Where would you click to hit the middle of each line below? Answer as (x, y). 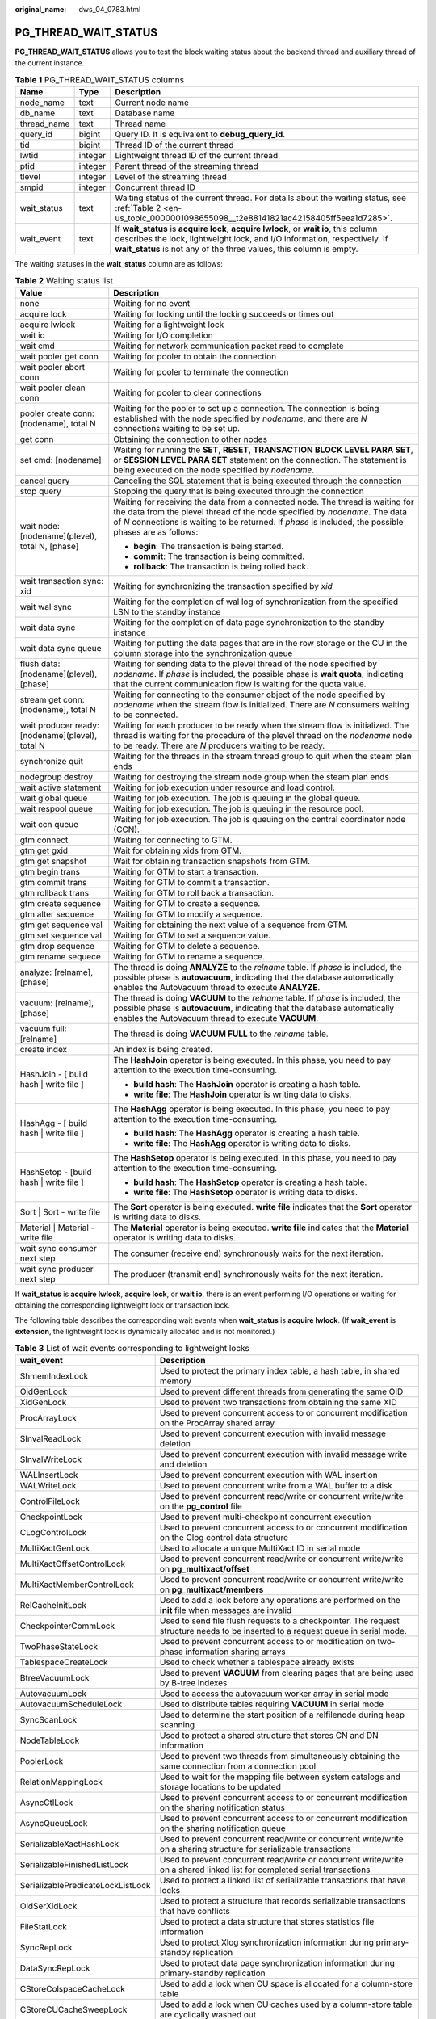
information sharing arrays (235, 1652)
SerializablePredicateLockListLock (85, 1885)
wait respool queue (56, 808)
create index (44, 1049)
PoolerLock (42, 1761)
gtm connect (44, 840)
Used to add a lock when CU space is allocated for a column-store (286, 1983)
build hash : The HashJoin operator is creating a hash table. (247, 1084)
